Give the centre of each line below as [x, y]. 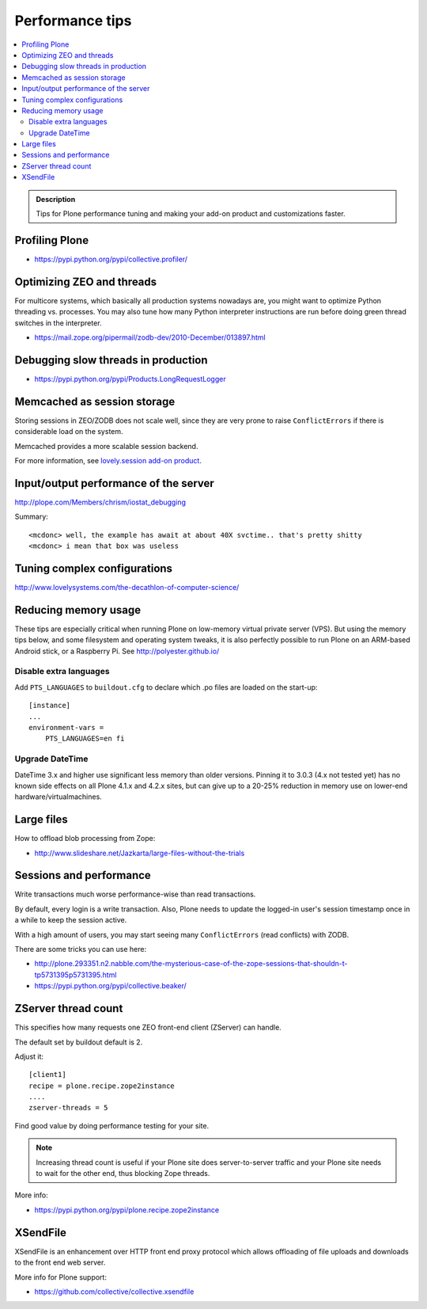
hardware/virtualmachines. [58, 797]
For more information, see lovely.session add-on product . [108, 460]
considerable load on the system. [69, 432]
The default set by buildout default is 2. [79, 1042]
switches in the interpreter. [58, 323]
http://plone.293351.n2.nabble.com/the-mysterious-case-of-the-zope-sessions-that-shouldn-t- [191, 964]
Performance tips [73, 21]
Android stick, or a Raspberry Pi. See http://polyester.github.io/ [117, 651]
